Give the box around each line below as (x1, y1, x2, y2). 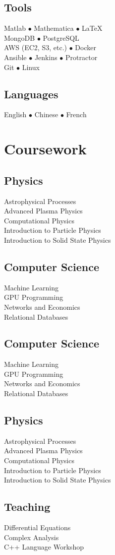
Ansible (4, 52, 27, 62)
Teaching (4, 499, 51, 514)
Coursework (4, 139, 87, 159)
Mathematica (34, 23, 74, 33)
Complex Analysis (4, 532, 59, 542)
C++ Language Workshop (4, 542, 84, 552)
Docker (75, 42, 96, 53)
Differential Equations (4, 522, 71, 533)
